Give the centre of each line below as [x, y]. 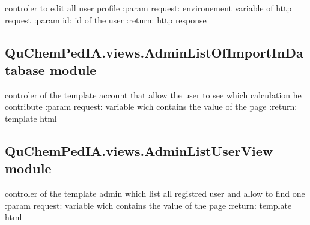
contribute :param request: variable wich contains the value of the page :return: [151, 106]
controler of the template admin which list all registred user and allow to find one [155, 193]
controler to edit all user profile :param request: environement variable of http [148, 8]
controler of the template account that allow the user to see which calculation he [153, 94]
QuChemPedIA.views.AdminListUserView [139, 150]
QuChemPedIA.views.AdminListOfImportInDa [154, 52]
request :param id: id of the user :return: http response [106, 19]
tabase [25, 69]
